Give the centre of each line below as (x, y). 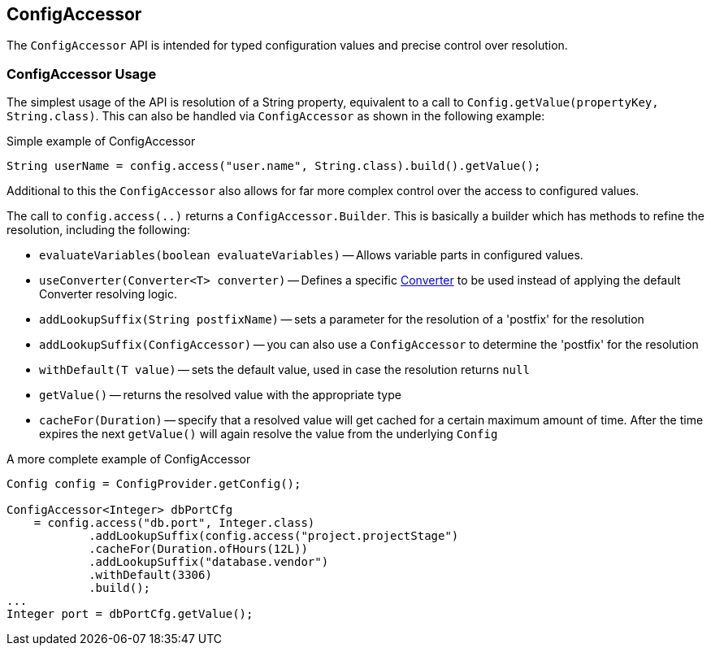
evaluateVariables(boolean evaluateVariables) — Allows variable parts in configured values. (311, 255)
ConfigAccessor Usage (82, 74)
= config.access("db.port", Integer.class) (174, 523)
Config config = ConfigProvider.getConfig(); (154, 484)
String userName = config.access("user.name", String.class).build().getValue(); (274, 166)
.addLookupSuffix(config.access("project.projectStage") (274, 536)
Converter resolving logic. (108, 294)
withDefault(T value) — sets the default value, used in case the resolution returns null (284, 370)
